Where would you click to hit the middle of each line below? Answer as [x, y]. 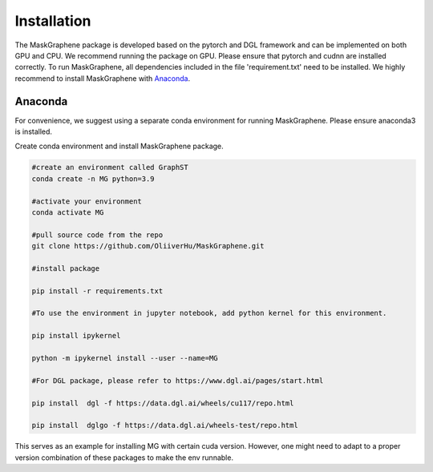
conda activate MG [68, 212]
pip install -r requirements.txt [97, 291]
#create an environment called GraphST [110, 167]
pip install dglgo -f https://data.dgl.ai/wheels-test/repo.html [165, 426]
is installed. [33, 131]
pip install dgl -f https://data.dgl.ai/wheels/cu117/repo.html [163, 403]
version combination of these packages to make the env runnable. [124, 458]
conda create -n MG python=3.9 [93, 179]
